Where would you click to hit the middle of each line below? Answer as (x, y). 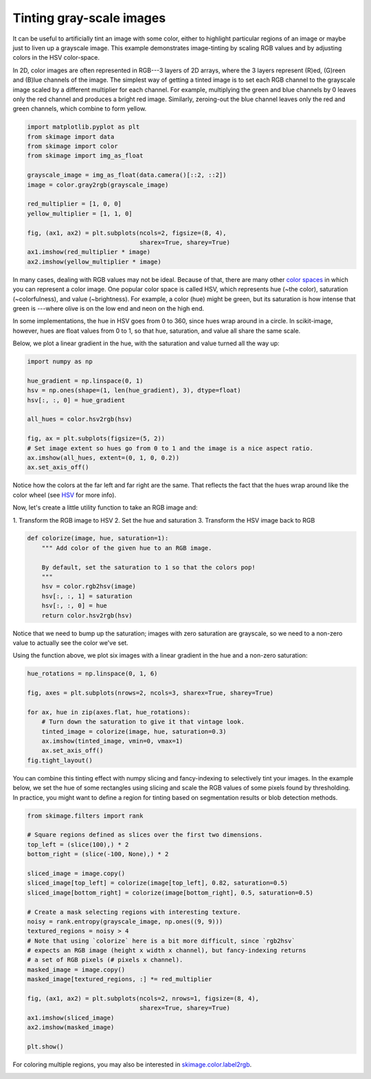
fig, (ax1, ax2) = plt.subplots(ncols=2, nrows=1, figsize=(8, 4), (143, 999)
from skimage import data (71, 137)
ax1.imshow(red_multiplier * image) (89, 252)
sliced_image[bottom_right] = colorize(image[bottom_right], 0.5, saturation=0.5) (170, 893)
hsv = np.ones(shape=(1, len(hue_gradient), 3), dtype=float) (134, 391)
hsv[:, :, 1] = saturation (87, 596)
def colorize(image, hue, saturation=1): (98, 538)
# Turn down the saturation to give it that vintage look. (143, 722)
